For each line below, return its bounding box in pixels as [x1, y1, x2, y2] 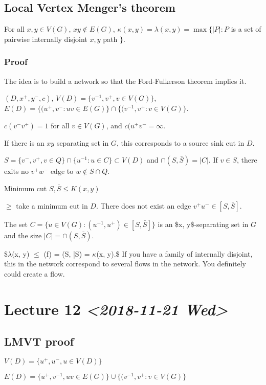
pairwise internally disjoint [4, 33, 87, 44]
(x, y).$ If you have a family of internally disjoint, [96, 248, 253, 259]
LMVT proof [4, 333, 74, 349]
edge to [50, 166, 74, 176]
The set [4, 218, 28, 229]
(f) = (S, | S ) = [43, 248, 90, 259]
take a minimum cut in [16, 200, 88, 211]
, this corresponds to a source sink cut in [116, 137, 245, 148]
